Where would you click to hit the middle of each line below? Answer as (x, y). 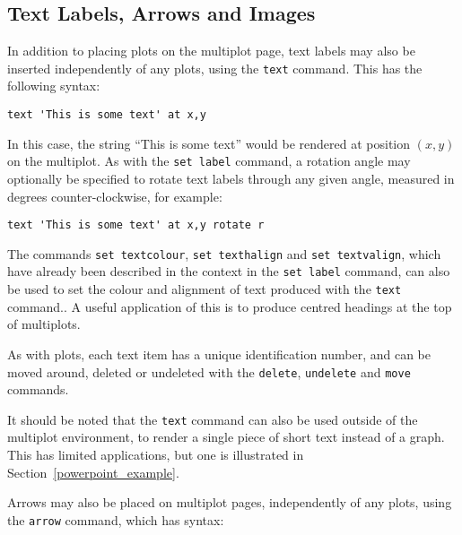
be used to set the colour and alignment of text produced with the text (205, 289)
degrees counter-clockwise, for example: (115, 196)
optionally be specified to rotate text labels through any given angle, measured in (231, 178)
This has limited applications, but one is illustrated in (156, 455)
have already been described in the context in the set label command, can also (229, 271)
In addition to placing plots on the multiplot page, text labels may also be (211, 51)
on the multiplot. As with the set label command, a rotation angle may (209, 161)
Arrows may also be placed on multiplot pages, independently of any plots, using (230, 502)
